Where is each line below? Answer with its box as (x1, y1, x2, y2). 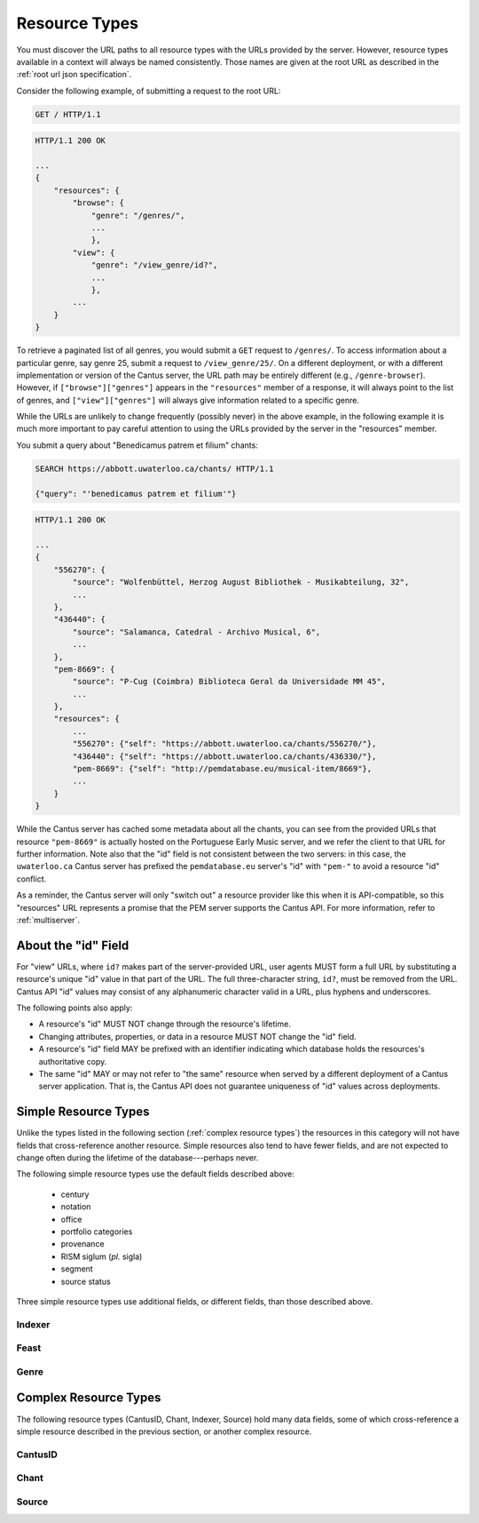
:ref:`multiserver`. (16, 914, 80, 925)
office (60, 1214, 82, 1224)
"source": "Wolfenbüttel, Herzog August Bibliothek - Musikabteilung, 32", (72, 578, 410, 587)
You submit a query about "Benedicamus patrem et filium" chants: (16, 440, 259, 451)
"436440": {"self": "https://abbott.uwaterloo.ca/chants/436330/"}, (72, 751, 377, 761)
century (60, 1189, 90, 1200)
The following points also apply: (16, 1002, 133, 1013)
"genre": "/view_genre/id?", (90, 260, 218, 270)
